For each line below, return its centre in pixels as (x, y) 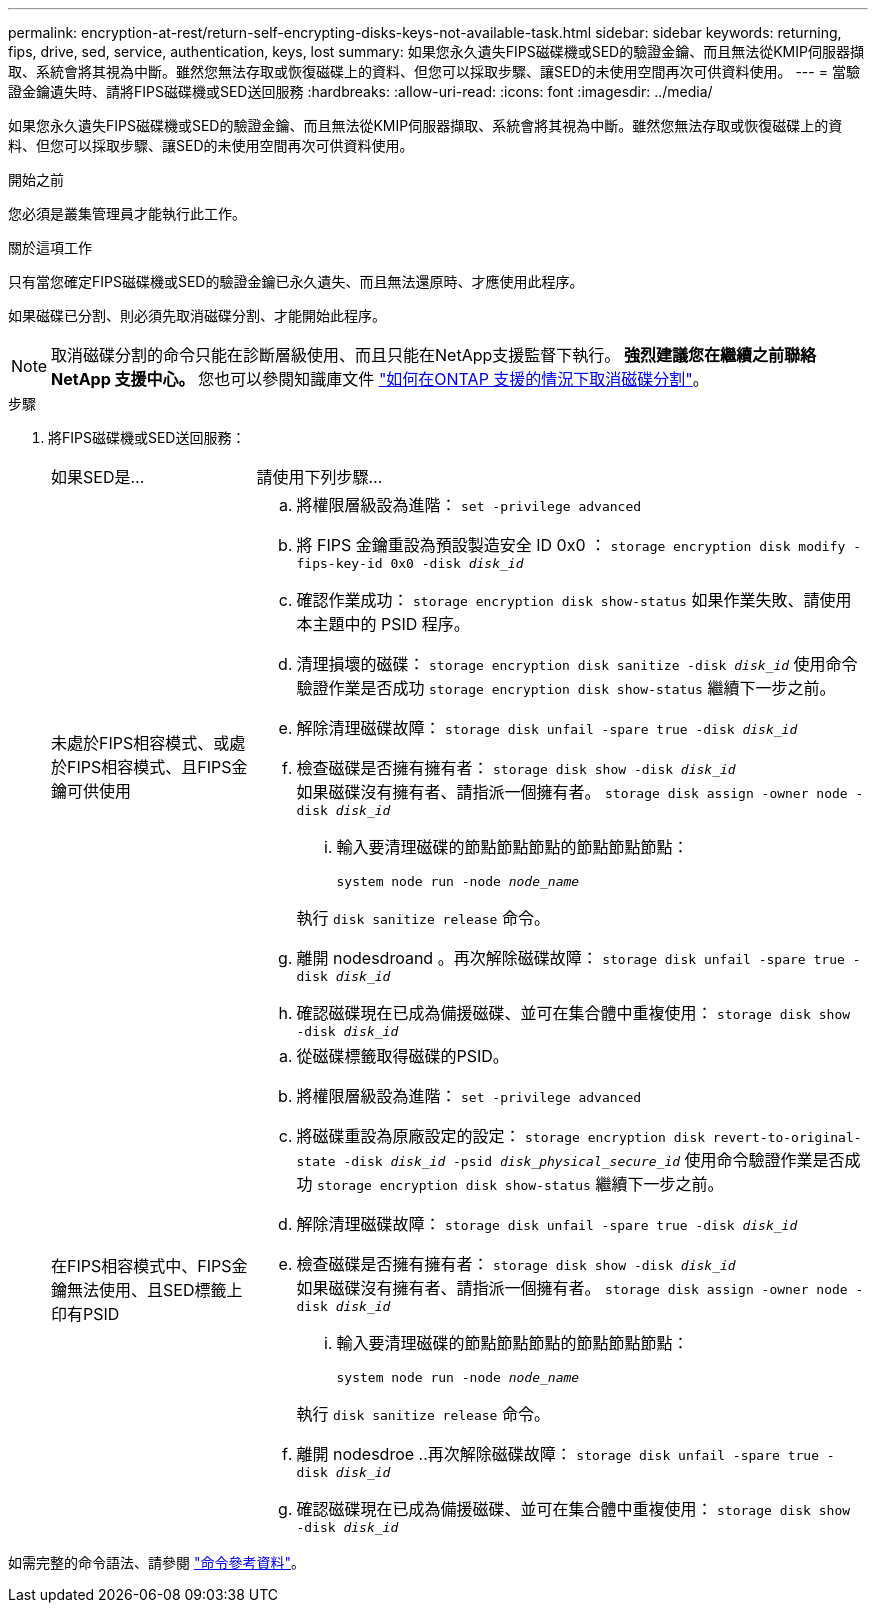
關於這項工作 (50, 247)
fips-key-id (339, 563)
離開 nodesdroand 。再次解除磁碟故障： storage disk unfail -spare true (570, 958)
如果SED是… (98, 477)
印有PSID (85, 1314)
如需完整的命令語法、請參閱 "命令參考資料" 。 (156, 1562)
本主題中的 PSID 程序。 (383, 624)
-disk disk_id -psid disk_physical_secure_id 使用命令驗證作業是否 (594, 1160)
